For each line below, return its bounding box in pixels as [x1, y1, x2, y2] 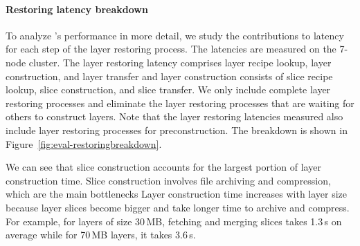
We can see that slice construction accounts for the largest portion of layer [6, 160, 321, 174]
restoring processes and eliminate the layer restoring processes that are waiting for [6, 95, 354, 110]
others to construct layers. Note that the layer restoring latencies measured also [6, 109, 343, 124]
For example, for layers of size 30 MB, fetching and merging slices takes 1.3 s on [6, 214, 342, 228]
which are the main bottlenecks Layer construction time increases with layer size [6, 187, 348, 201]
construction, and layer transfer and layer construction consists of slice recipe [6, 68, 333, 83]
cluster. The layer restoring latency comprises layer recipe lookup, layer [28, 55, 332, 69]
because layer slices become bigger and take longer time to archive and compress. [6, 200, 350, 214]
